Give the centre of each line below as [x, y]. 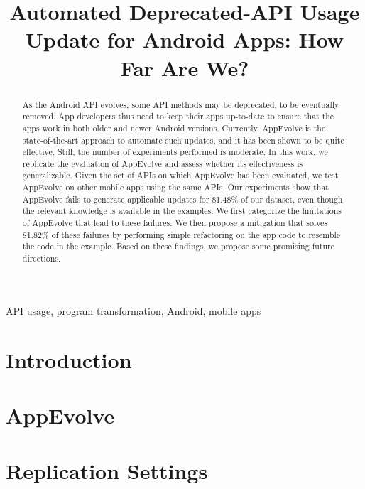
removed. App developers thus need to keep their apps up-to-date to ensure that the [178, 116]
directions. [42, 258]
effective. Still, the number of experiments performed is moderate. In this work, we [175, 152]
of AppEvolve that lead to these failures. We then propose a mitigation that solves [175, 223]
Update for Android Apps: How [185, 39]
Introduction [69, 359]
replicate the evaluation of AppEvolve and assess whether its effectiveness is [163, 163]
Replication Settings [107, 471]
